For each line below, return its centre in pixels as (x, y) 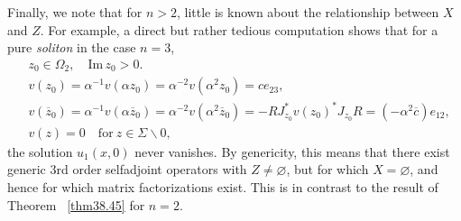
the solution (40, 151)
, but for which (327, 169)
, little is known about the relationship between (308, 12)
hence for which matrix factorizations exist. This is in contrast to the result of (223, 187)
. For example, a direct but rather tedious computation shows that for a (239, 29)
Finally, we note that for (75, 12)
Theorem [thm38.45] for (76, 204)
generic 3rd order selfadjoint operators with (127, 169)
